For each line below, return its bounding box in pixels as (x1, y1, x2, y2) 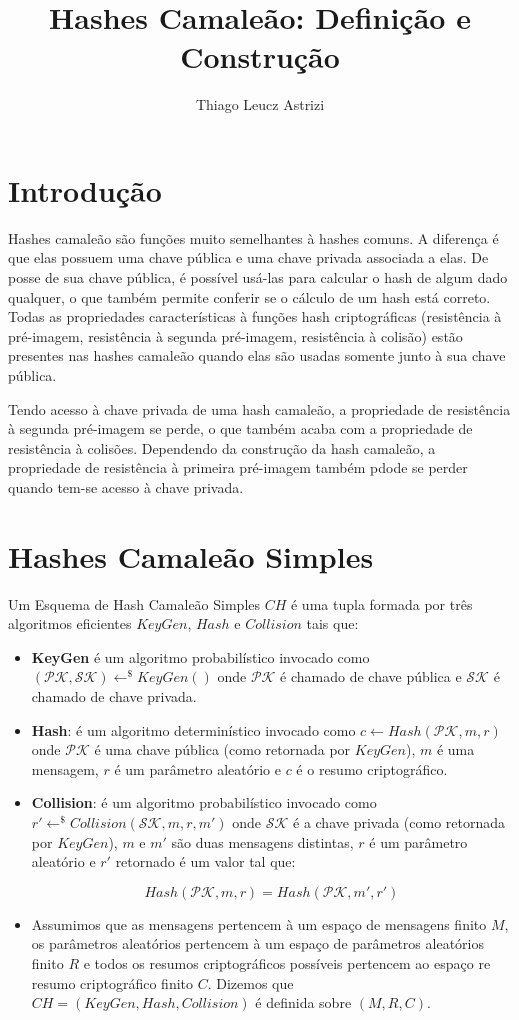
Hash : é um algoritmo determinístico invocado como (31, 719, 356, 740)
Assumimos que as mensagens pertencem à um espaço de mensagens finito (31, 913, 487, 934)
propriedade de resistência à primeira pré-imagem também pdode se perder (8, 457, 468, 478)
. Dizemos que (207, 972, 294, 993)
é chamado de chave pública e (280, 666, 462, 687)
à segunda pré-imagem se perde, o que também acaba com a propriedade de (8, 418, 473, 439)
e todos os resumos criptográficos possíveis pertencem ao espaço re (83, 953, 491, 973)
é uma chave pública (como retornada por (94, 739, 351, 760)
